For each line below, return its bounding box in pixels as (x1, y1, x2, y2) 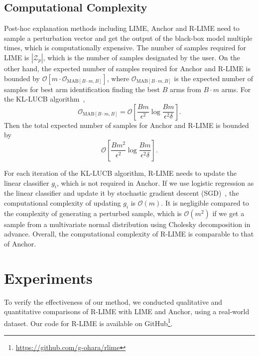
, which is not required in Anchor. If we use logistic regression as (56, 177, 254, 188)
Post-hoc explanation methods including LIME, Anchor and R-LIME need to (4, 23, 240, 33)
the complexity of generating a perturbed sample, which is (4, 208, 182, 218)
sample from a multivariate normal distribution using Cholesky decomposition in (4, 219, 251, 229)
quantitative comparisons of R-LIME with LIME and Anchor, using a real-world (4, 306, 250, 317)
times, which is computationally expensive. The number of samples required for (4, 42, 246, 53)
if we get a (212, 208, 245, 218)
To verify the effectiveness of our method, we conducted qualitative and (4, 296, 223, 307)
